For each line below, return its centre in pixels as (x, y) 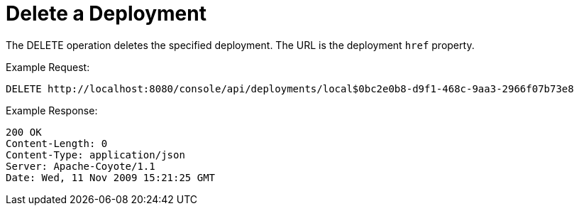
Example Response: (52, 110)
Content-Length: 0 (57, 143)
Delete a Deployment (106, 13)
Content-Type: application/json (95, 155)
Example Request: (48, 67)
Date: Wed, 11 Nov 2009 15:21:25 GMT (111, 177)
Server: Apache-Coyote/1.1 (81, 166)
